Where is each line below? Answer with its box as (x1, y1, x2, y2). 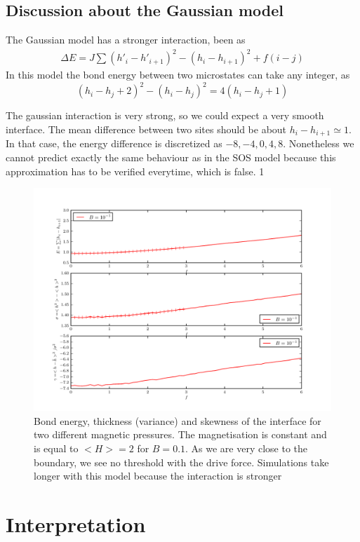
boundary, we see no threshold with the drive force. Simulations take (34, 454, 329, 469)
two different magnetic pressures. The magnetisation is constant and (34, 427, 327, 442)
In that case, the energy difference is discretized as (6, 136, 222, 151)
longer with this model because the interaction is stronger (34, 468, 282, 483)
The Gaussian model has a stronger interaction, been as (6, 32, 246, 47)
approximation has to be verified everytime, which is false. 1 (6, 163, 265, 178)
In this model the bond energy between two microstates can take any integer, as (6, 67, 350, 82)
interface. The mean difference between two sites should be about (6, 122, 287, 137)
